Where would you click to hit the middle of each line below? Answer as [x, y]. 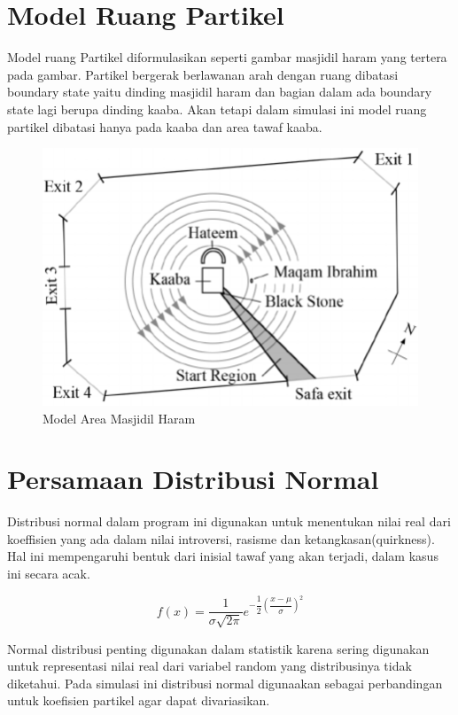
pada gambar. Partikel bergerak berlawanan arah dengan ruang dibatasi [203, 74]
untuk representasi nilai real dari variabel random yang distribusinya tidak [210, 666]
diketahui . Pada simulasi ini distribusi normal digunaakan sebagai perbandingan [225, 683]
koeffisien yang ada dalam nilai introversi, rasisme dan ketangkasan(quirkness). [221, 538]
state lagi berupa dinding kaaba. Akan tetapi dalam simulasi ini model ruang [217, 109]
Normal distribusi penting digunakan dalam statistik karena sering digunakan [218, 648]
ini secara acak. [49, 573]
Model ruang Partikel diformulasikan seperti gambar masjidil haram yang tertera [227, 57]
